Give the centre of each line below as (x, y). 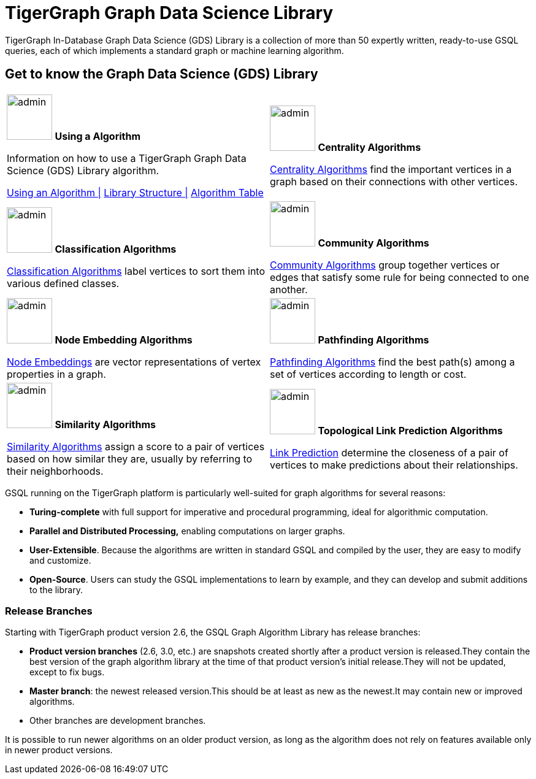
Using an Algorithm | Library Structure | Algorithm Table (135, 192)
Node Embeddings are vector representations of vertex (134, 362)
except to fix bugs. (67, 672)
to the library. (56, 589)
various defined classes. (63, 283)
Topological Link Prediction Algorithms (410, 430)
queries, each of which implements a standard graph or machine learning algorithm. (174, 50)
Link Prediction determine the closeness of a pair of (389, 452)
